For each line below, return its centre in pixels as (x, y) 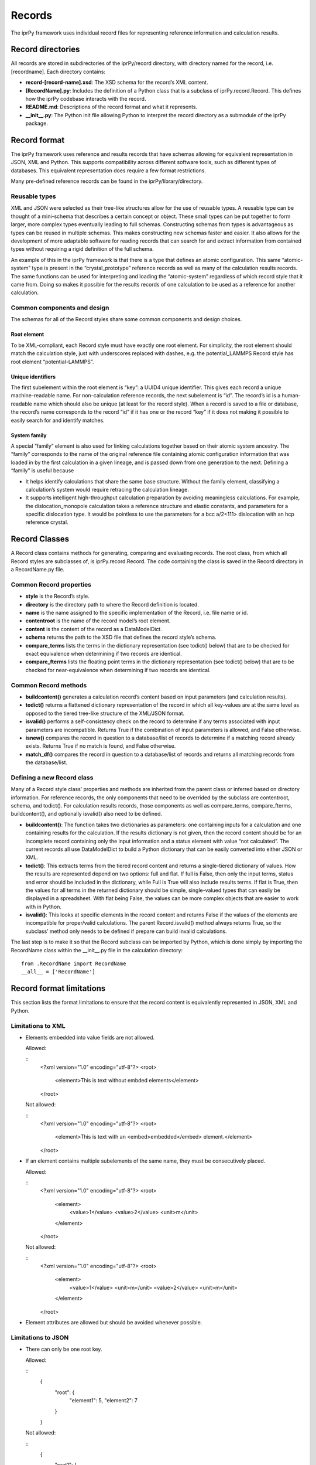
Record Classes (40, 539)
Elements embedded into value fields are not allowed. (90, 1037)
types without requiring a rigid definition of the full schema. (82, 249)
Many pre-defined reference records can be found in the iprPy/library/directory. (107, 181)
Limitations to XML (38, 1025)
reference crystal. (47, 522)
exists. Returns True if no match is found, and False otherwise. (101, 746)
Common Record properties (51, 584)
